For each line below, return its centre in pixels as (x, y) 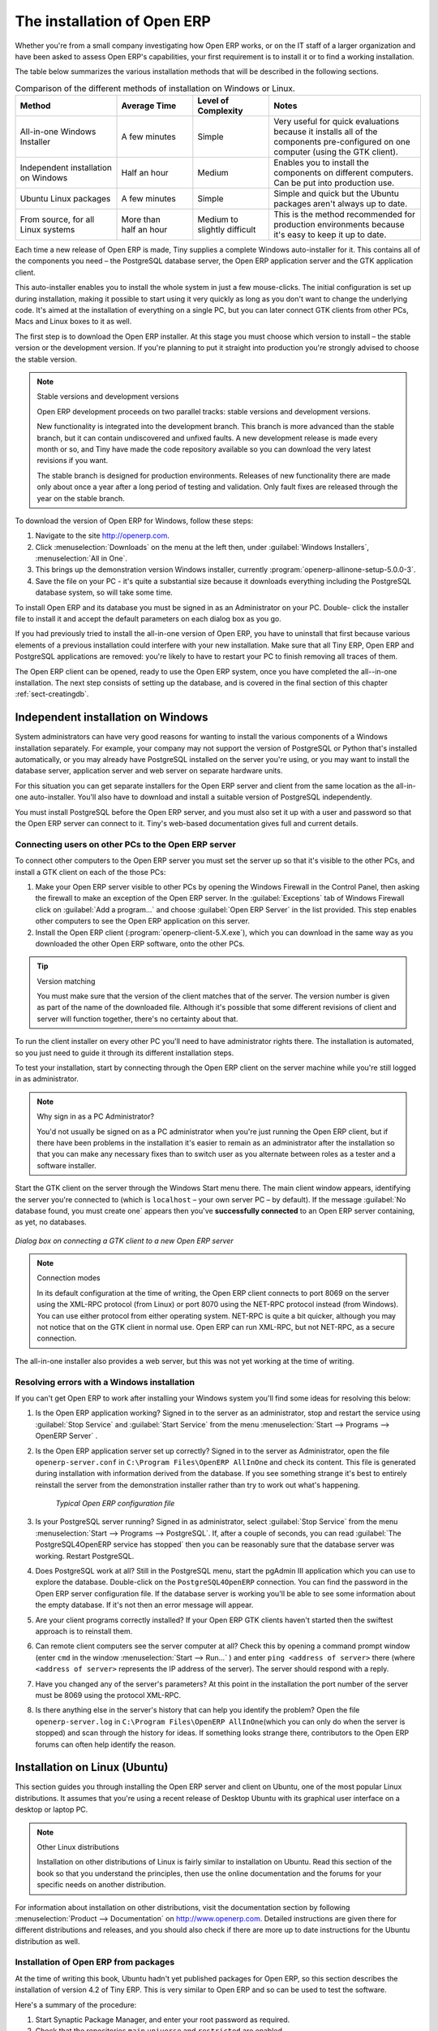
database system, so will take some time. (104, 592)
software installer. (67, 1165)
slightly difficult (227, 230)
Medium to (218, 219)
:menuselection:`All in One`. (81, 559)
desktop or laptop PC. (52, 1810)
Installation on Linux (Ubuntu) (92, 1767)
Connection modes (69, 1278)
